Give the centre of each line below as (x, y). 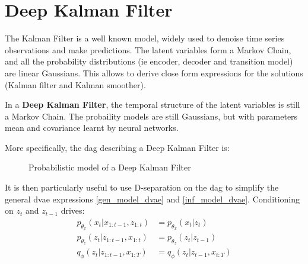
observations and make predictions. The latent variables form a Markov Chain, (148, 49)
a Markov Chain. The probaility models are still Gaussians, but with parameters (151, 116)
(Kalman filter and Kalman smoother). (75, 84)
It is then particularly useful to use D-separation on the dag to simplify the (142, 187)
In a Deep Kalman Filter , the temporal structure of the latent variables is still (153, 104)
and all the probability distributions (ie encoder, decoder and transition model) (149, 61)
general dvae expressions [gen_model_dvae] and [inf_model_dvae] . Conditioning (153, 199)
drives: (73, 210)
